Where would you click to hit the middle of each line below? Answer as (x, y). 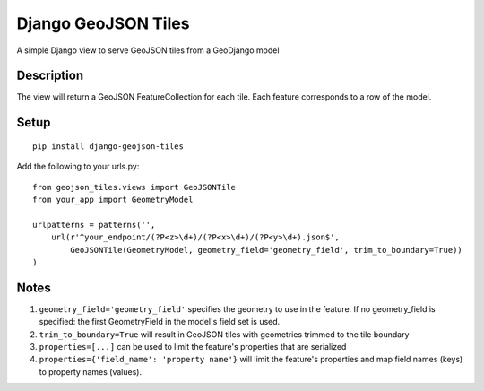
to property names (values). (91, 371)
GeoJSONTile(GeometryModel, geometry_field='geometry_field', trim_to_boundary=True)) (267, 250)
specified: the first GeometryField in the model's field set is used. (160, 322)
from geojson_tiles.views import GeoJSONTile (134, 187)
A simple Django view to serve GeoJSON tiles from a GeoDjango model (148, 50)
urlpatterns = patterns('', (94, 225)
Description (50, 76)
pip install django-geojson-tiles (108, 146)
